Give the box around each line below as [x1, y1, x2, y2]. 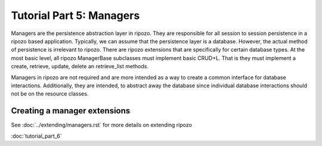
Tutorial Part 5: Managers [11, 9, 140, 22]
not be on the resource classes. [11, 90, 89, 97]
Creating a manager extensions [11, 106, 131, 116]
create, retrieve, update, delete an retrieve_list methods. [11, 63, 149, 70]
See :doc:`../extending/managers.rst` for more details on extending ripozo [11, 122, 192, 129]
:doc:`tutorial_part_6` [11, 132, 62, 139]
